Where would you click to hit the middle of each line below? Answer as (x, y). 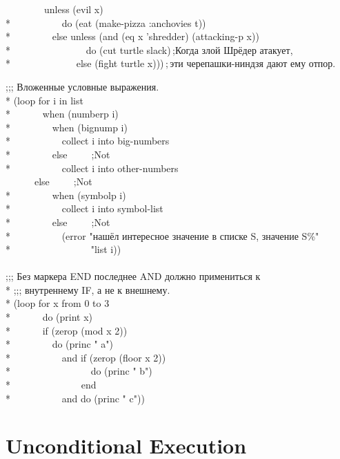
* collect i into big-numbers (88, 141)
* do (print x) (49, 317)
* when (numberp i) (62, 114)
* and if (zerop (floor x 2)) (86, 357)
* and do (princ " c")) (75, 398)
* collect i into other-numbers (92, 168)
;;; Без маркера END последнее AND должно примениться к (133, 276)
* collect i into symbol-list (84, 208)
